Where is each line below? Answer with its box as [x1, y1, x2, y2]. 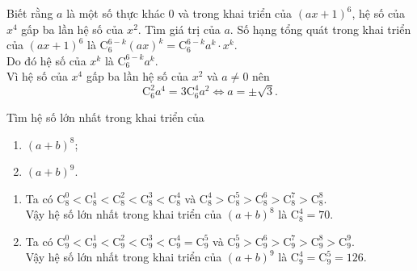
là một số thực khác [66, 5, 165, 21]
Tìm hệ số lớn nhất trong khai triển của [6, 108, 204, 125]
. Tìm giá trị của [137, 20, 221, 37]
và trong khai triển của [178, 5, 293, 21]
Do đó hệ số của [6, 52, 86, 69]
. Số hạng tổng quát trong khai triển [230, 20, 411, 37]
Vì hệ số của [6, 68, 68, 85]
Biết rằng [6, 5, 53, 21]
